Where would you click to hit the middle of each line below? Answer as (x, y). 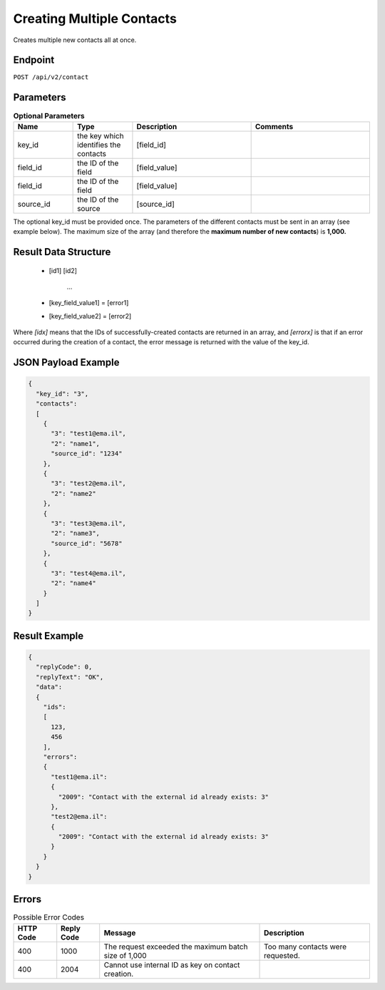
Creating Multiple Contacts (95, 19)
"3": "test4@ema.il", (88, 573)
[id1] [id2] (63, 270)
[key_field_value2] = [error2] (90, 316)
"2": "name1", (75, 443)
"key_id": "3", (62, 393)
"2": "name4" (73, 583)
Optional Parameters (49, 115)
